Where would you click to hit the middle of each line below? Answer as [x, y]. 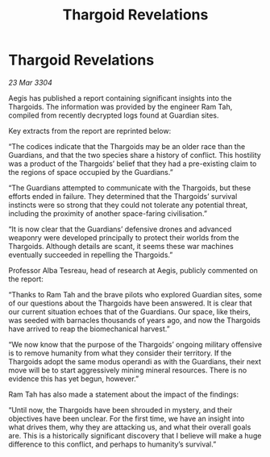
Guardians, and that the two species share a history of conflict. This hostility [135, 155]
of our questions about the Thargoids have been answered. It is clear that [130, 303]
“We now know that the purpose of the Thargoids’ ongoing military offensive [135, 344]
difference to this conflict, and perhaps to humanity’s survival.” [112, 444]
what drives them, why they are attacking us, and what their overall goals [130, 427]
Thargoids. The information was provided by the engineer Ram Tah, [120, 106]
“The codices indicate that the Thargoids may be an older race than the [127, 146]
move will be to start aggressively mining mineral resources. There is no [128, 370]
